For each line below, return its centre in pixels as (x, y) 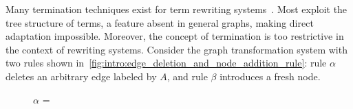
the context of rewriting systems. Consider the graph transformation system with (176, 49)
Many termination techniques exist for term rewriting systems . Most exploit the (176, 9)
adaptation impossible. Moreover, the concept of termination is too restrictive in (175, 36)
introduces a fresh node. (270, 76)
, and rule (187, 76)
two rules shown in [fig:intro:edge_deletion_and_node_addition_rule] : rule (166, 63)
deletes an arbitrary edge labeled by (81, 76)
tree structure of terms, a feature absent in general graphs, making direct (160, 22)
